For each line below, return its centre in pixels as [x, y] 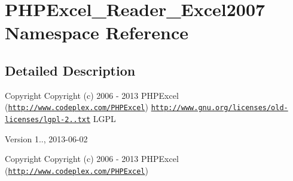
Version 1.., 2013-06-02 [46, 138]
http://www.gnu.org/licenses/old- [219, 108]
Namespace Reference [97, 32]
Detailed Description [70, 70]
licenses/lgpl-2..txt [48, 120]
